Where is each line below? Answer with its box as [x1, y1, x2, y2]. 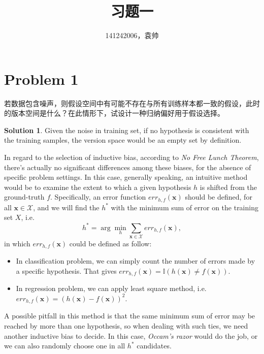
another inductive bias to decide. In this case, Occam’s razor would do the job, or [4, 330, 258, 341]
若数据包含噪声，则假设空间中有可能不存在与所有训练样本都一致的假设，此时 [4, 98, 260, 108]
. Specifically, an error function [50, 191, 146, 202]
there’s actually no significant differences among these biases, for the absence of [4, 162, 251, 172]
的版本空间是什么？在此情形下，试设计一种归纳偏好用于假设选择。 [4, 108, 224, 118]
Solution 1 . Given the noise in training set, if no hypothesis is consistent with [4, 124, 249, 135]
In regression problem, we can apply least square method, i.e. [16, 283, 207, 294]
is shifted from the [200, 181, 257, 192]
